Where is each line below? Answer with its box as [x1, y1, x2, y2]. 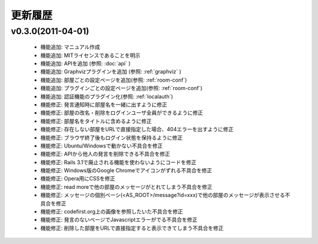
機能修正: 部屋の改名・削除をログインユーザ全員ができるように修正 [40, 109, 203, 116]
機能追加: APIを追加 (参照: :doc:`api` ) [40, 59, 131, 67]
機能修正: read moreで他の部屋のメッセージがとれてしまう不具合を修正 [40, 183, 213, 190]
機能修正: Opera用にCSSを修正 [40, 175, 115, 182]
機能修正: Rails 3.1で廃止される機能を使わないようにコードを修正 [40, 159, 197, 166]
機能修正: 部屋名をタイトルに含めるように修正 [40, 118, 152, 125]
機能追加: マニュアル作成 [40, 44, 100, 51]
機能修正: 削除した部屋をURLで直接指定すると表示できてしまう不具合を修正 [40, 224, 224, 232]
